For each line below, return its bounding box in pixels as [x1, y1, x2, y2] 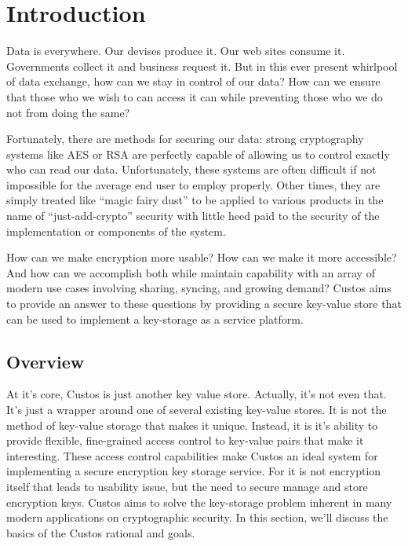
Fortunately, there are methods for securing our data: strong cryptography [6, 130, 364, 147]
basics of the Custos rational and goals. [6, 524, 195, 541]
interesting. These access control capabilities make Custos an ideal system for [6, 447, 378, 464]
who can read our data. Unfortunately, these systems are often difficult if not [6, 161, 377, 178]
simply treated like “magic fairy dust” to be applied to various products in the [6, 192, 384, 208]
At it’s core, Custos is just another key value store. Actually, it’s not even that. [6, 386, 387, 402]
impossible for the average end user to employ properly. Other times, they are [6, 176, 381, 192]
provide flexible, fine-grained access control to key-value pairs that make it [6, 432, 364, 449]
